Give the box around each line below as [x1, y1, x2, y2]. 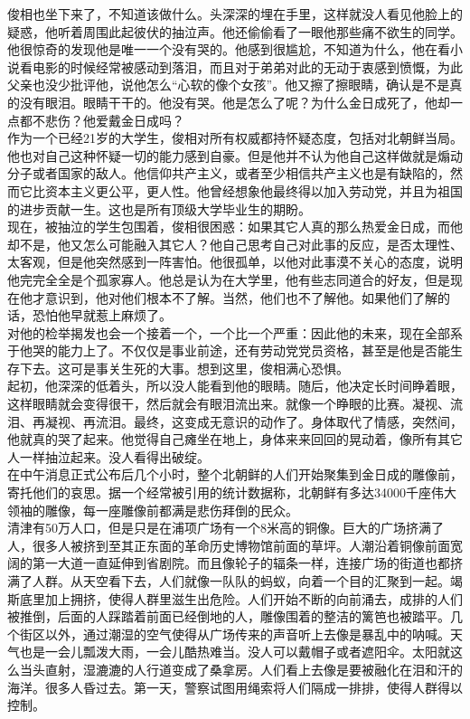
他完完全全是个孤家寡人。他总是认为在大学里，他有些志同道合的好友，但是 [7, 270, 450, 289]
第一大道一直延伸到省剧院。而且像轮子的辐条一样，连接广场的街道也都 [32, 553, 450, 572]
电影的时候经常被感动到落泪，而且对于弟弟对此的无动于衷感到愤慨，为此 [32, 57, 463, 76]
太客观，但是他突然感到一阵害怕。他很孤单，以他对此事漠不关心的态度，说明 [7, 252, 463, 271]
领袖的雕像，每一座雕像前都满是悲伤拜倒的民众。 [7, 500, 298, 519]
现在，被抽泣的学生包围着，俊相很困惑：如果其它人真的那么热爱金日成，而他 [7, 217, 463, 236]
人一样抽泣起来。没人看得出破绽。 [7, 447, 210, 466]
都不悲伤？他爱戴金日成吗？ [19, 110, 184, 129]
